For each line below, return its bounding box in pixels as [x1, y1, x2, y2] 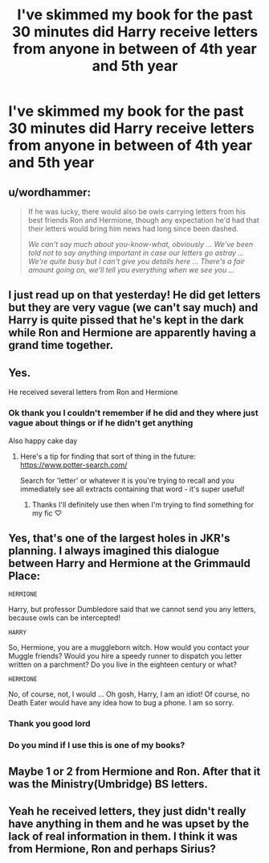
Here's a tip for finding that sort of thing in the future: [19, 451, 196, 461]
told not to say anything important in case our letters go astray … [27, 248, 245, 257]
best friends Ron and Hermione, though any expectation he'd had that [27, 216, 259, 224]
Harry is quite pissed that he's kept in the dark [8, 314, 244, 327]
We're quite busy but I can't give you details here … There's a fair [27, 257, 245, 266]
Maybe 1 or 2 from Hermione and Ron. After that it [8, 764, 261, 778]
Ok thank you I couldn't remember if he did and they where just [8, 408, 259, 419]
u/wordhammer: [8, 185, 91, 199]
